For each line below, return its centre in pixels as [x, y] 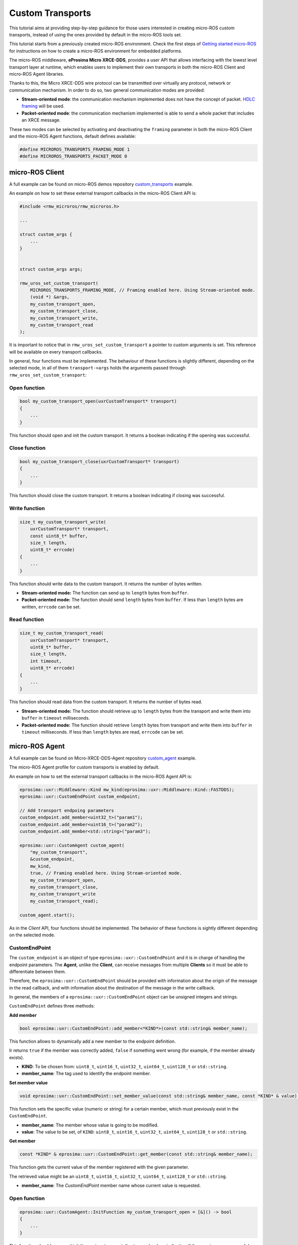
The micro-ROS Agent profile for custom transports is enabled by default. [84, 767]
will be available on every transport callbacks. [56, 352]
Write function [27, 508]
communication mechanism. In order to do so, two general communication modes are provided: [107, 90]
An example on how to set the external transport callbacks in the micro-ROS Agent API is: [101, 776]
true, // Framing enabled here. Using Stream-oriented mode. [106, 873]
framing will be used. [43, 106]
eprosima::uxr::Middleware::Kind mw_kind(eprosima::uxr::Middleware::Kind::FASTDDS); [127, 790]
